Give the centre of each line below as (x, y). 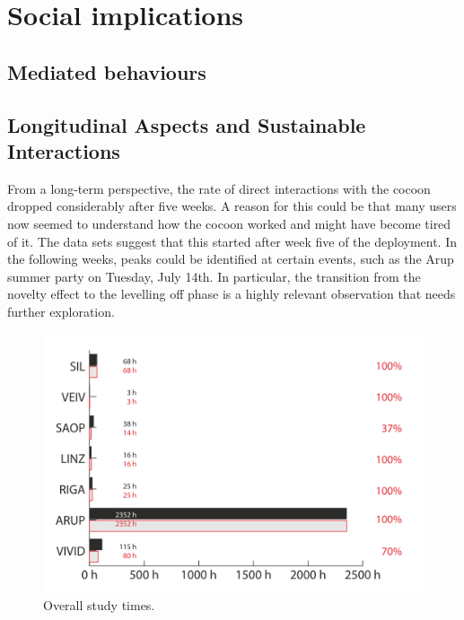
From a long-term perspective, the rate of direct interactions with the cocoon (219, 188)
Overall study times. (99, 605)
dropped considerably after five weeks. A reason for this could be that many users (232, 206)
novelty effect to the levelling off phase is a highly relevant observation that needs (232, 294)
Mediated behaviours (107, 71)
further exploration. (61, 311)
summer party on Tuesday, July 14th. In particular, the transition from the (214, 276)
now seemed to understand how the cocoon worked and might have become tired (229, 223)
